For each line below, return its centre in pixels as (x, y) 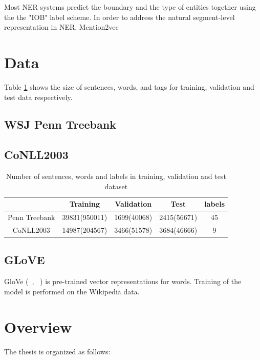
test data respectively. (38, 97)
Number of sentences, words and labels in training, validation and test (116, 176)
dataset (116, 186)
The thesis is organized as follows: (57, 351)
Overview (38, 326)
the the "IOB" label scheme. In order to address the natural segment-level (120, 17)
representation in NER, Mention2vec (61, 27)
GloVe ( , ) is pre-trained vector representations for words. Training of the (123, 281)
